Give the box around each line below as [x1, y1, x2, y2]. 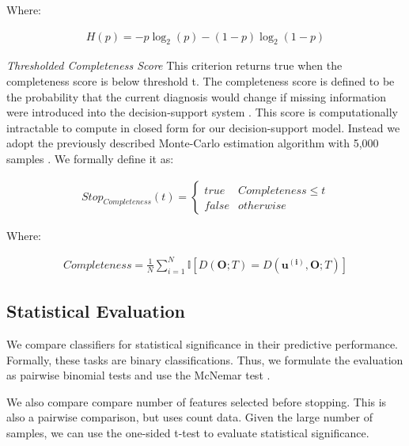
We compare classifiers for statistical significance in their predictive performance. [6, 335, 398, 352]
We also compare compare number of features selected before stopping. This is [6, 393, 387, 410]
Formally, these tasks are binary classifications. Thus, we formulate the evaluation [6, 351, 403, 368]
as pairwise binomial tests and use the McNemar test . [6, 367, 271, 383]
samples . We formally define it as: [6, 150, 174, 166]
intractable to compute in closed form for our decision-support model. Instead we [6, 119, 400, 135]
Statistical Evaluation [6, 299, 185, 323]
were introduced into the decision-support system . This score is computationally [6, 104, 398, 120]
